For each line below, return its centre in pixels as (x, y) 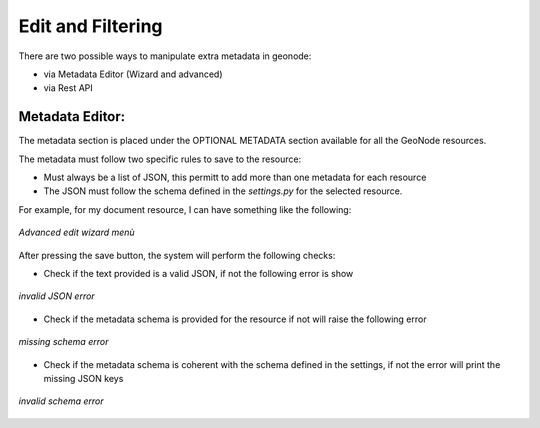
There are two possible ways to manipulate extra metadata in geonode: (165, 56)
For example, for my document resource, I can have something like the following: (185, 209)
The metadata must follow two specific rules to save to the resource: (160, 159)
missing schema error (63, 342)
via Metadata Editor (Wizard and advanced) (133, 74)
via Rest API (68, 88)
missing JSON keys (83, 378)
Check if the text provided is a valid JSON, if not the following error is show (198, 273)
